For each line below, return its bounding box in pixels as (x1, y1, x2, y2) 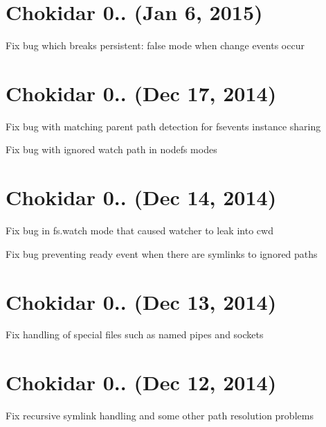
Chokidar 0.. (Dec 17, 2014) (6, 78, 277, 107)
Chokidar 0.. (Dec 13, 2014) (6, 287, 277, 315)
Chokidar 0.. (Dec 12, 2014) (6, 368, 277, 397)
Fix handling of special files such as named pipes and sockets (6, 327, 264, 342)
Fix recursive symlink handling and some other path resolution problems (6, 408, 314, 423)
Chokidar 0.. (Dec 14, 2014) (6, 183, 277, 211)
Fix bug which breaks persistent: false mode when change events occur (6, 38, 305, 53)
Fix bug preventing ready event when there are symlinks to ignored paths (6, 246, 318, 261)
